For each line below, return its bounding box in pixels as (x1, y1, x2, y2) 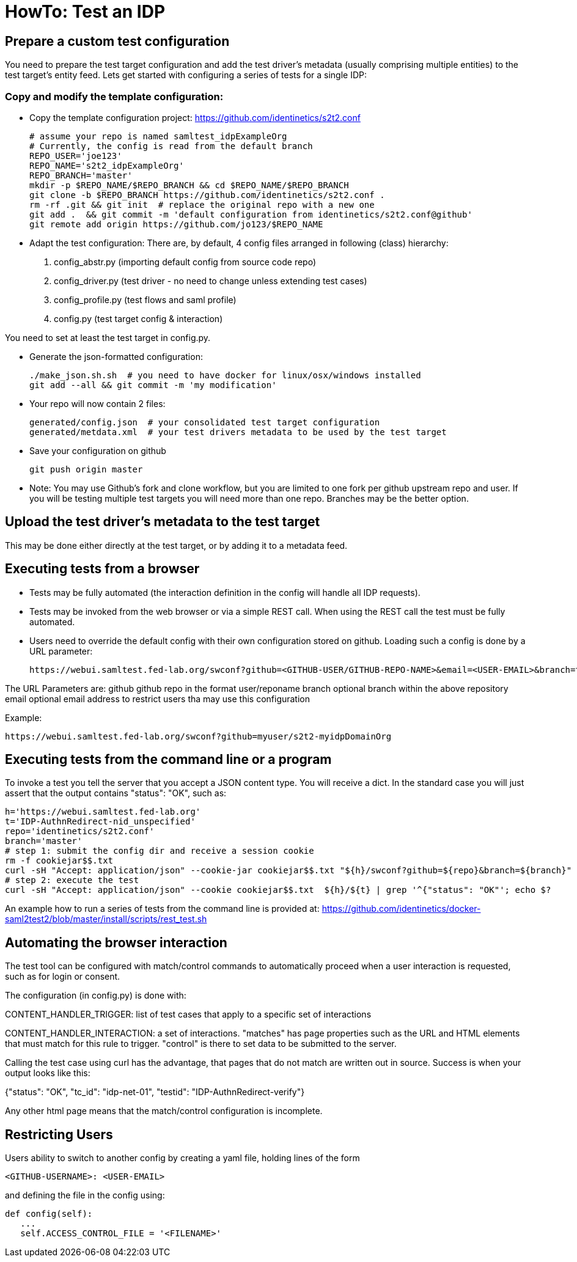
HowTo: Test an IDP (5, 1, 166, 22)
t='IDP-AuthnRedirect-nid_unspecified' (5, 816, 196, 827)
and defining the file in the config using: (5, 1190, 165, 1201)
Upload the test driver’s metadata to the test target (5, 514, 320, 530)
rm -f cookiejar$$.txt (5, 856, 114, 866)
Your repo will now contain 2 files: (29, 398, 166, 409)
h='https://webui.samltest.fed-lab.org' (5, 807, 201, 817)
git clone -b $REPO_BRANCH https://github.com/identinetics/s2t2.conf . (29, 189, 385, 200)
